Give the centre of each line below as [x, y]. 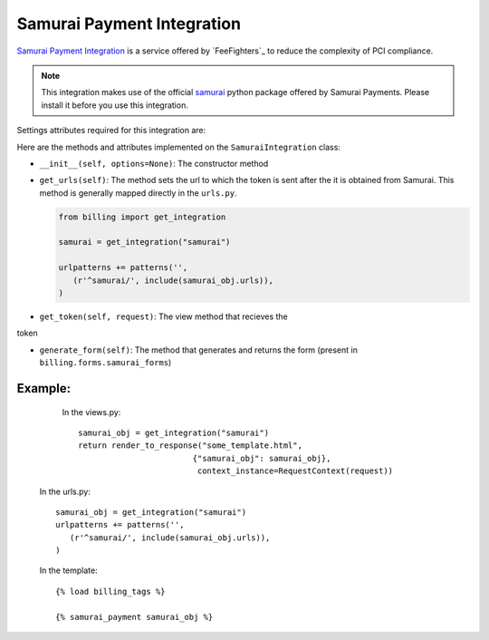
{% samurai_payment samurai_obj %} [134, 617]
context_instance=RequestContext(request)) [295, 471]
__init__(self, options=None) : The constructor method [154, 163]
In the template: [69, 570]
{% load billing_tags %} [110, 591]
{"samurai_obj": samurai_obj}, [262, 458]
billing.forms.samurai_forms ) [105, 363]
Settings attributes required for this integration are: [111, 131]
